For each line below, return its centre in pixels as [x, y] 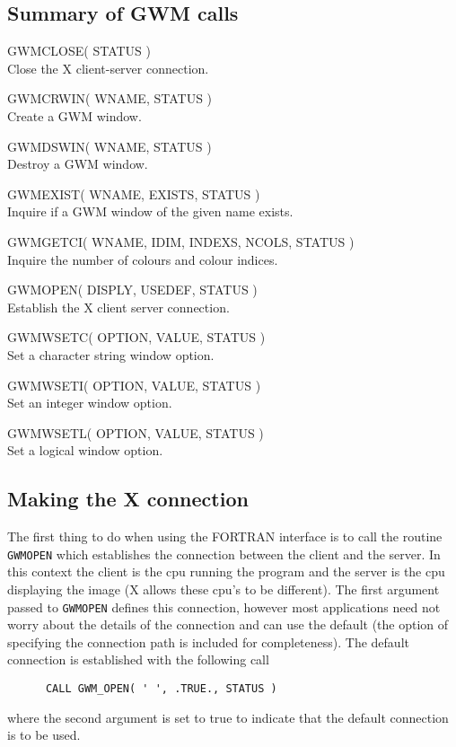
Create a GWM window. [75, 115]
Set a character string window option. [111, 354]
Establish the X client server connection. [118, 307]
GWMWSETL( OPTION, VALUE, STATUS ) [136, 432]
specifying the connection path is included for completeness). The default [208, 642]
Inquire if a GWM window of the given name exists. [150, 211]
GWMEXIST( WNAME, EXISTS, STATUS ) [134, 193]
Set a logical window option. [85, 450]
